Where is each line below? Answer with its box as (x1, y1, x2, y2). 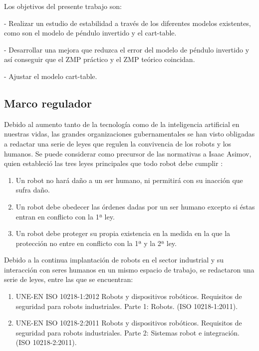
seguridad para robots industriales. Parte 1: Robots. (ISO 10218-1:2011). (15, 300, 238, 311)
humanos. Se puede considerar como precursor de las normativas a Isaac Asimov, (4, 148, 252, 158)
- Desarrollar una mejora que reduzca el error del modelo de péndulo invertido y (4, 44, 250, 54)
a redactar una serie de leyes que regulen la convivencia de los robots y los (4, 138, 232, 148)
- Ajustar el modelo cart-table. (4, 70, 97, 81)
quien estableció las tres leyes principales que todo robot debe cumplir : (4, 158, 223, 168)
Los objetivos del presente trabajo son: (4, 1, 122, 11)
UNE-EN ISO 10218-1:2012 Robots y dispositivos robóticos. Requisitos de (15, 291, 242, 301)
